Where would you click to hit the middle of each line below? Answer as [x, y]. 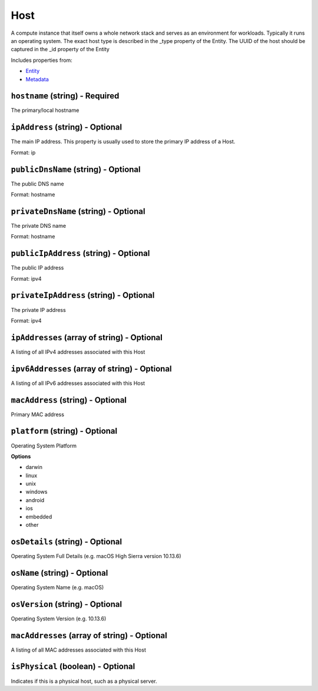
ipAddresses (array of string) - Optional [87, 338]
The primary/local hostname [45, 110]
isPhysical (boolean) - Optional [73, 667]
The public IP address [37, 268]
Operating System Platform [44, 446]
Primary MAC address [38, 414]
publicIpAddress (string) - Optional [80, 253]
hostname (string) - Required [65, 96]
